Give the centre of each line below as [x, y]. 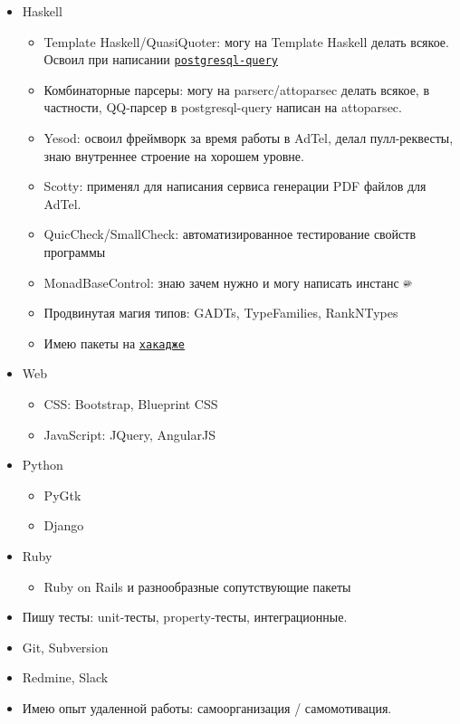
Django [64, 525]
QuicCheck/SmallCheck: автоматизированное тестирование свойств [230, 234]
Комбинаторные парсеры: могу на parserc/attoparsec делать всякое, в [237, 89]
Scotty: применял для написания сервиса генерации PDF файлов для [235, 186]
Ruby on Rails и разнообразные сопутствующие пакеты [197, 586]
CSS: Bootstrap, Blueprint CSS [131, 404]
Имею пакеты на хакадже [114, 343]
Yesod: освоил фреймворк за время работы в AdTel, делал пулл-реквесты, [249, 138]
